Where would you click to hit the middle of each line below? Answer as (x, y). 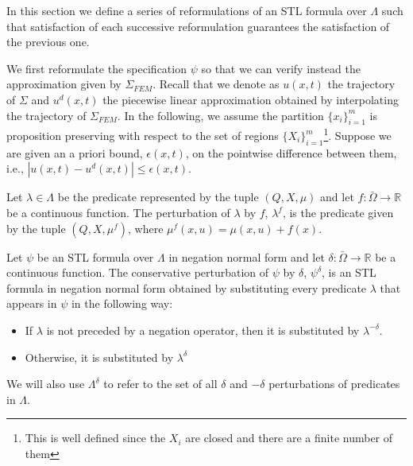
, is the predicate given (338, 212)
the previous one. (48, 42)
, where (146, 228)
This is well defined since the (95, 438)
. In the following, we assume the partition (220, 115)
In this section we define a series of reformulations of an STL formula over (187, 10)
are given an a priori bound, (75, 152)
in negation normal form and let (247, 256)
